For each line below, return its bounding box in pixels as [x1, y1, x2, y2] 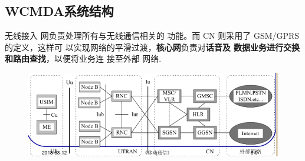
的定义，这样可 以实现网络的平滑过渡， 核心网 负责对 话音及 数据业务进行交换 [5, 41, 300, 53]
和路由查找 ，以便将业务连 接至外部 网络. [5, 52, 162, 65]
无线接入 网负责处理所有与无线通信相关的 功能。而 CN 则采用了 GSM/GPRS [5, 29, 300, 42]
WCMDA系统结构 [5, 2, 114, 20]
